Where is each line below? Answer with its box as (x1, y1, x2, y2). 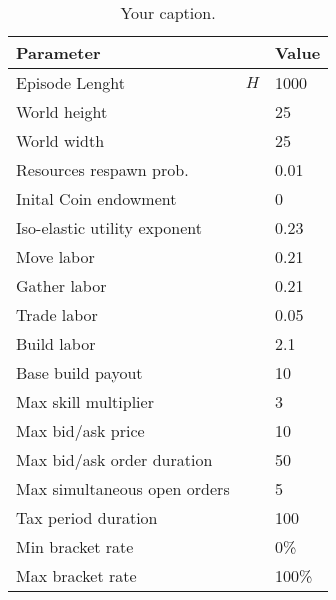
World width (16, 129, 105, 152)
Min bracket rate (16, 535, 134, 558)
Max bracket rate (16, 564, 137, 587)
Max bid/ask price (16, 419, 145, 442)
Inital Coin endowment (16, 187, 177, 210)
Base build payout (16, 361, 143, 384)
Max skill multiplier (16, 390, 154, 413)
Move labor (16, 245, 95, 268)
